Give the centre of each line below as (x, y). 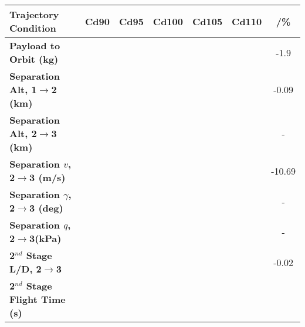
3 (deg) (46, 208)
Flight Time (38, 299)
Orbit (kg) (34, 59)
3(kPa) (45, 238)
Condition (33, 28)
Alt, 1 (23, 89)
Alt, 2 (23, 133)
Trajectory (34, 14)
